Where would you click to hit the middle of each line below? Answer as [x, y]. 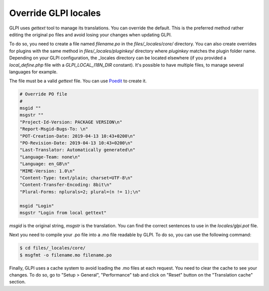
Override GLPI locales [55, 13]
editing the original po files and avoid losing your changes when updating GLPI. [90, 34]
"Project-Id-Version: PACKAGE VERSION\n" [71, 122]
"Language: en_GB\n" [45, 164]
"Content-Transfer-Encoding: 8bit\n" [66, 185]
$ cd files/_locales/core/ [53, 248]
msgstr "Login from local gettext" [63, 213]
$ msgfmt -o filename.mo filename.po [66, 255]
